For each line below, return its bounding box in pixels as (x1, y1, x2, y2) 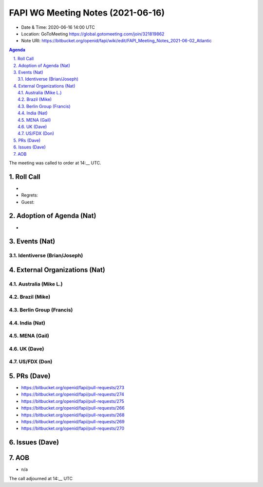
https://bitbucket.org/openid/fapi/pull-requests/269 (21, 418, 125, 424)
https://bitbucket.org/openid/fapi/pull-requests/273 (21, 385, 124, 390)
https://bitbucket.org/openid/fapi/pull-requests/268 (21, 412, 125, 418)
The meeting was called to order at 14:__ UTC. (9, 160, 102, 165)
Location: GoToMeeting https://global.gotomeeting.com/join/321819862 (21, 31, 165, 36)
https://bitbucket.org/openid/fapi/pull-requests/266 (21, 405, 125, 411)
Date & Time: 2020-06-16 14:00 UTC (21, 24, 95, 30)
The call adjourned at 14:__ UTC (9, 475, 73, 481)
